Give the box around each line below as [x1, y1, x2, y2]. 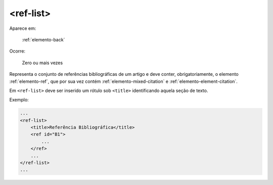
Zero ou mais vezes [22, 60, 63, 66]
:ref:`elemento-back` [22, 36, 65, 42]
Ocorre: [9, 48, 25, 54]
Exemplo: [9, 97, 29, 103]
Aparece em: [9, 25, 36, 31]
